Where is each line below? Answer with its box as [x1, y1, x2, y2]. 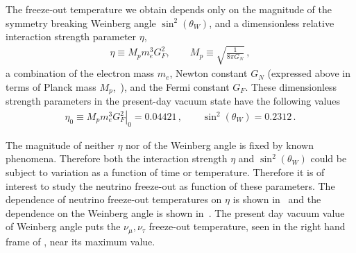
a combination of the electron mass [6, 66, 155, 80]
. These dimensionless [245, 79, 337, 94]
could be [310, 151, 347, 166]
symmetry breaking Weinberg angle [6, 15, 156, 30]
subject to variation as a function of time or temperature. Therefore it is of [6, 165, 325, 180]
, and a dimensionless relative [209, 15, 334, 30]
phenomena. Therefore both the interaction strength [6, 151, 228, 166]
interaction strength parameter [6, 29, 137, 44]
